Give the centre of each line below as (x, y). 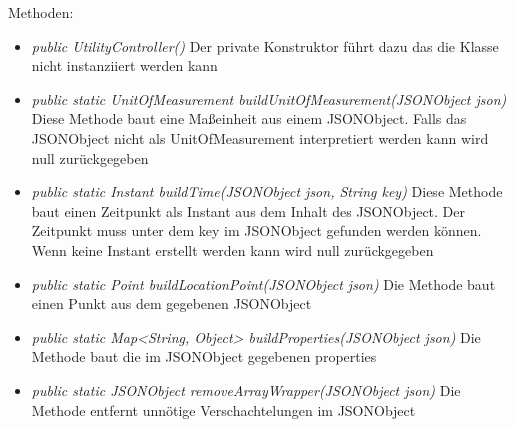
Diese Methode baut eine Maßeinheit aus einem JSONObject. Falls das (249, 118)
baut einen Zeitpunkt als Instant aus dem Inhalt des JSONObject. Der (248, 210)
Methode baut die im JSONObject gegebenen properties (204, 356)
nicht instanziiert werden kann (124, 65)
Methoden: (41, 12)
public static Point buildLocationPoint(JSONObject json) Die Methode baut (263, 283)
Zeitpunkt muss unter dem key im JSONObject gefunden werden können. (256, 230)
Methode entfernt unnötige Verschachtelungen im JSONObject (223, 409)
